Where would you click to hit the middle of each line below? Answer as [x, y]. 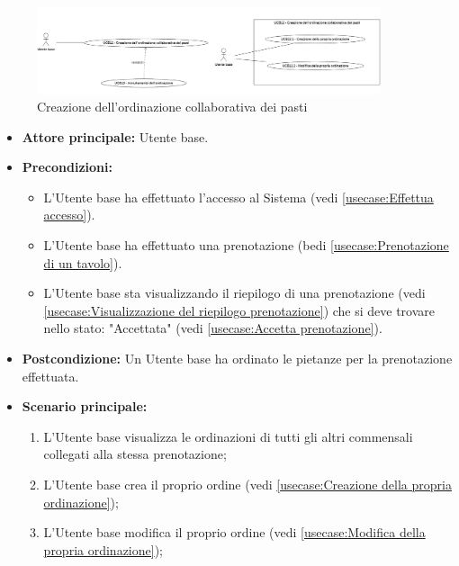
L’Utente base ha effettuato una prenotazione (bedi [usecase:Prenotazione [246, 245]
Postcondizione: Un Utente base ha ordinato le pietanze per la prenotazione [237, 359]
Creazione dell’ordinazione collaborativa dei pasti [172, 107]
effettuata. [50, 376]
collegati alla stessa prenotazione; [135, 454]
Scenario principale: [85, 406]
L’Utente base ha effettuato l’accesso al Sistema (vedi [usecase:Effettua [238, 197]
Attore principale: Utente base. [115, 136]
